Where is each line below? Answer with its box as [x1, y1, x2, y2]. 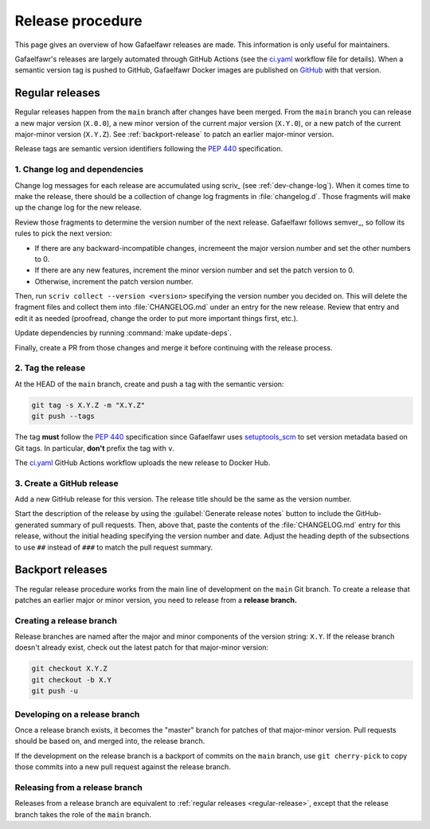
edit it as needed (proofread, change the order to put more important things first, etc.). [14, 313, 299, 323]
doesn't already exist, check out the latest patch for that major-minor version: [14, 643, 269, 652]
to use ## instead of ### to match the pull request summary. [14, 542, 213, 552]
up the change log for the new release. [14, 203, 143, 213]
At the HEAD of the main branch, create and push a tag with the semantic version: [14, 379, 284, 389]
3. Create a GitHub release [14, 478, 119, 489]
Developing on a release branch [14, 709, 140, 720]
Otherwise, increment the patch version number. [34, 276, 194, 286]
